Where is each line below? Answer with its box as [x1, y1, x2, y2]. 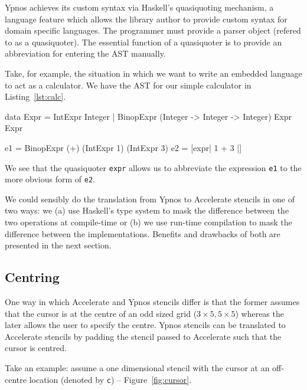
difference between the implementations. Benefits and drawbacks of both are [5, 227, 280, 240]
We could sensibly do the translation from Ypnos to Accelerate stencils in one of [5, 192, 295, 205]
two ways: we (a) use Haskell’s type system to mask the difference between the [5, 204, 289, 217]
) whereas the [235, 307, 284, 319]
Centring [5, 268, 60, 286]
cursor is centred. [5, 342, 67, 354]
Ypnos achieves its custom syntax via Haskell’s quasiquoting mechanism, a [5, 1, 274, 13]
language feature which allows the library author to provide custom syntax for [5, 12, 288, 25]
